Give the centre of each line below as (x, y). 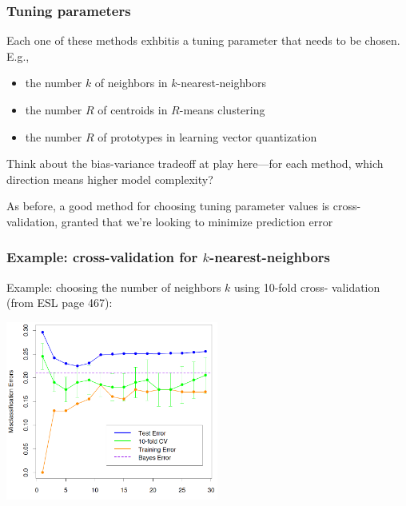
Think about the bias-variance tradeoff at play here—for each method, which (195, 163)
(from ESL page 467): (60, 303)
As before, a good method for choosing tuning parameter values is (168, 206)
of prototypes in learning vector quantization (207, 136)
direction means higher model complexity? (110, 179)
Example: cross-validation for (102, 257)
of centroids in (133, 110)
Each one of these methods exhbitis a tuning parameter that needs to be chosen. (203, 40)
